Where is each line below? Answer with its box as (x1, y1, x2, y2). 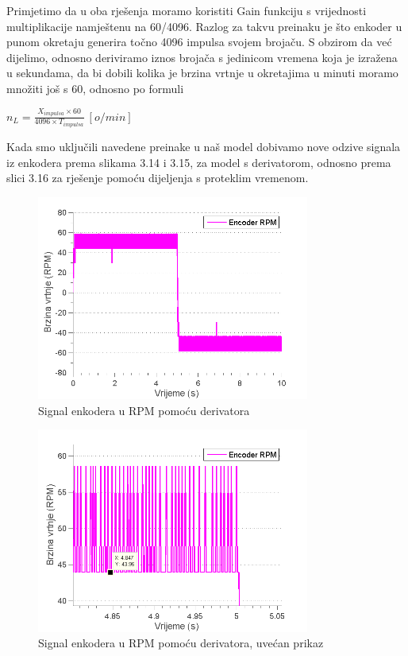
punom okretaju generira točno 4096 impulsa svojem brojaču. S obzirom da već (6, 33, 392, 50)
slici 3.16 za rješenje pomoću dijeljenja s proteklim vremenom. (6, 169, 309, 186)
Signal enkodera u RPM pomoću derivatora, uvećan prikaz (38, 635, 324, 651)
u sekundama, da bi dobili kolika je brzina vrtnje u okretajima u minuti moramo (6, 64, 398, 81)
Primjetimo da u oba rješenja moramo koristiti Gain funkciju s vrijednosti (6, 2, 367, 18)
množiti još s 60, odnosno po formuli (6, 80, 184, 96)
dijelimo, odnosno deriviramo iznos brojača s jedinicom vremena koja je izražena (6, 49, 398, 65)
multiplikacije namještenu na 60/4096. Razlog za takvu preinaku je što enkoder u (6, 17, 402, 34)
